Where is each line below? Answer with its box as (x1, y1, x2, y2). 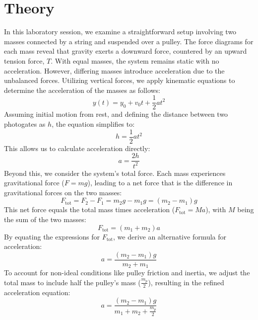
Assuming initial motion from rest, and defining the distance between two (4, 109, 228, 119)
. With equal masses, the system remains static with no (51, 55, 219, 66)
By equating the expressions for (4, 231, 100, 241)
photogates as (4, 118, 46, 129)
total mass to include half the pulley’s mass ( (4, 277, 141, 287)
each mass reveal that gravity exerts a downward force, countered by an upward (4, 46, 247, 56)
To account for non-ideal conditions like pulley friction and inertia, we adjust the (4, 267, 250, 278)
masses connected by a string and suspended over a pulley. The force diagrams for (4, 36, 254, 46)
